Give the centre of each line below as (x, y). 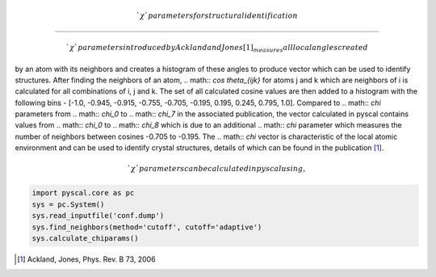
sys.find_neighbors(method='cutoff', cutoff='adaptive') (147, 227)
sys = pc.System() (68, 204)
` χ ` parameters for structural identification (217, 15)
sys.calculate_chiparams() (85, 238)
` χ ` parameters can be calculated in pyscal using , (216, 169)
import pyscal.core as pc (83, 193)
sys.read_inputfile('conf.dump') (98, 216)
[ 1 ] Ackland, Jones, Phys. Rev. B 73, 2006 (87, 259)
